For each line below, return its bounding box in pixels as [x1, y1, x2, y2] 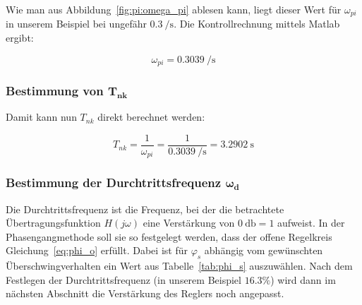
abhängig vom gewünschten [204, 243, 323, 258]
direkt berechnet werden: [97, 109, 205, 124]
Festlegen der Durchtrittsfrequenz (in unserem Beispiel [6, 272, 241, 287]
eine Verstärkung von [143, 215, 235, 230]
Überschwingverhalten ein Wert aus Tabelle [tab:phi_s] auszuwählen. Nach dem [6, 258, 353, 273]
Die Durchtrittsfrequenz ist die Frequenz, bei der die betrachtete [6, 201, 284, 216]
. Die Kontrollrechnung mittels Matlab [174, 16, 340, 31]
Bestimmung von [6, 82, 104, 100]
